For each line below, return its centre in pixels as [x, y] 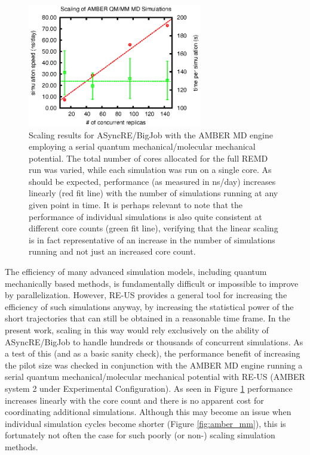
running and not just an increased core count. [112, 251]
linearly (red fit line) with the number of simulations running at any [154, 193]
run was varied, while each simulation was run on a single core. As [150, 170]
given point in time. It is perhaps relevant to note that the [136, 205]
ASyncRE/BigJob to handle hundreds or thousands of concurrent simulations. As [154, 341]
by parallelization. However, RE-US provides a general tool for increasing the [146, 295]
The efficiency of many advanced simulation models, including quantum [136, 272]
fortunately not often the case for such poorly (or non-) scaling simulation [140, 435]
